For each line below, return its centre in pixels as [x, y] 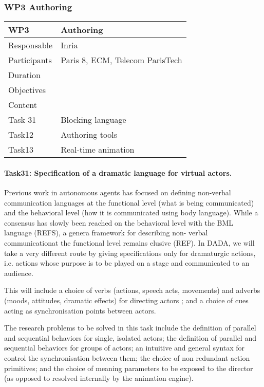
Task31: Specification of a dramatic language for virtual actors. [118, 172]
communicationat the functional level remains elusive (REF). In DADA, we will [129, 242]
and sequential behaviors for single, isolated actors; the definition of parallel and [130, 337]
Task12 [21, 135]
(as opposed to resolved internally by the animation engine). [99, 378]
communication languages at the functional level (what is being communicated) [129, 202]
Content [23, 105]
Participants [30, 60]
